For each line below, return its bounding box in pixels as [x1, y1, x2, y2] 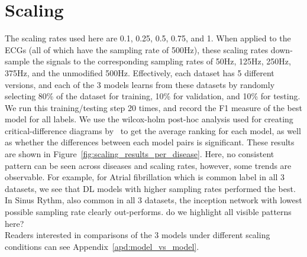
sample [5, 55, 30, 67]
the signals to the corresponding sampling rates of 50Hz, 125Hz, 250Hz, [32, 55, 291, 67]
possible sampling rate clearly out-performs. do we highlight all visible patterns [5, 206, 292, 218]
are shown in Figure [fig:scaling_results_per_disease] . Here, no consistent [5, 148, 274, 160]
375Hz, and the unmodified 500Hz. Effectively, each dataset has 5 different [5, 66, 274, 79]
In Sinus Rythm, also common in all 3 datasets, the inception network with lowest [5, 194, 302, 206]
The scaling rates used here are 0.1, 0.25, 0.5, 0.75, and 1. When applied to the [5, 32, 291, 44]
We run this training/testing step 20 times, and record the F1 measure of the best [5, 101, 302, 113]
